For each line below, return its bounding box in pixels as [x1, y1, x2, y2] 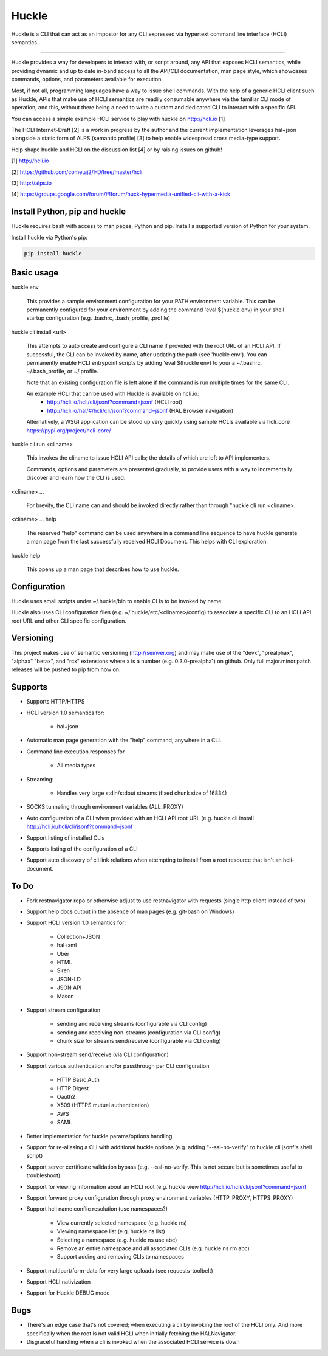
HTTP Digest [56, 1084, 89, 1091]
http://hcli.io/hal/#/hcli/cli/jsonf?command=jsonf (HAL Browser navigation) [47, 407, 234, 414]
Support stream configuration [26, 1006, 101, 1014]
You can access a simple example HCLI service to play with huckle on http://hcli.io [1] [11, 115, 225, 122]
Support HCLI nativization [26, 1278, 91, 1285]
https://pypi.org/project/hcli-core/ [26, 426, 112, 434]
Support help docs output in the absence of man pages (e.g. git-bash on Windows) [26, 908, 234, 915]
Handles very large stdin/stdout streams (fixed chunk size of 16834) [56, 789, 227, 797]
